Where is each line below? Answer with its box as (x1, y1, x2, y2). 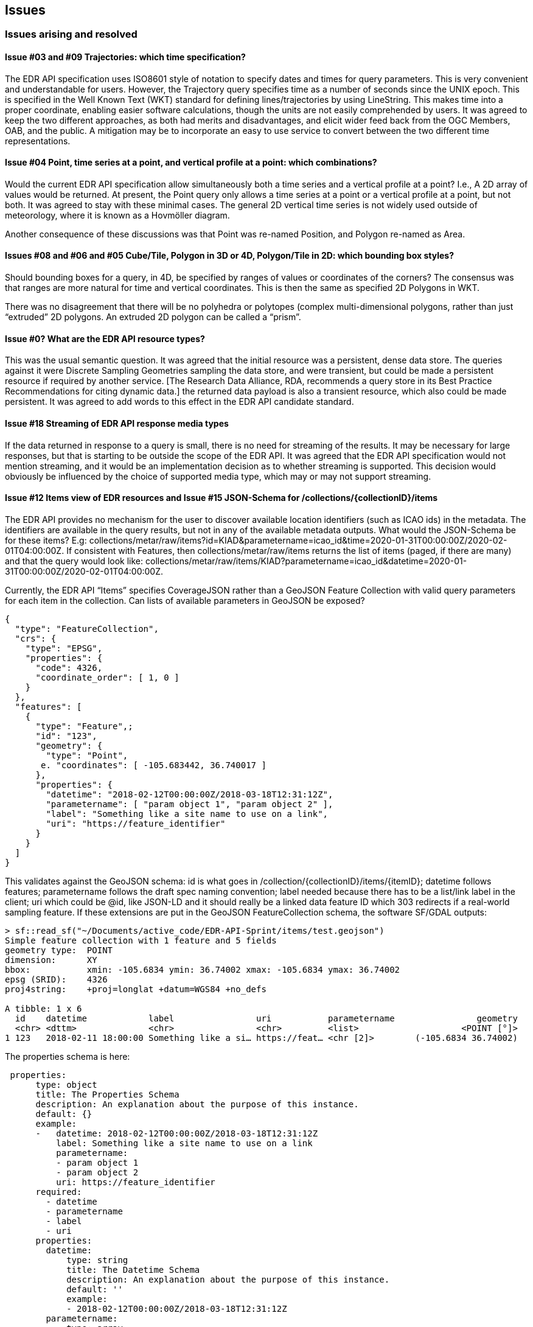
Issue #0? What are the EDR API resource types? (5, 333, 205, 344)
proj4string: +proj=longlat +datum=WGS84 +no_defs (5, 984, 266, 994)
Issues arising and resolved (5, 28, 138, 41)
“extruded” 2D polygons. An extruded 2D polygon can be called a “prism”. (5, 312, 301, 323)
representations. (5, 135, 71, 146)
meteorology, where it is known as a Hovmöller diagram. (5, 209, 230, 220)
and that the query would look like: (5, 555, 144, 566)
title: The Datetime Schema (66, 1264, 200, 1275)
